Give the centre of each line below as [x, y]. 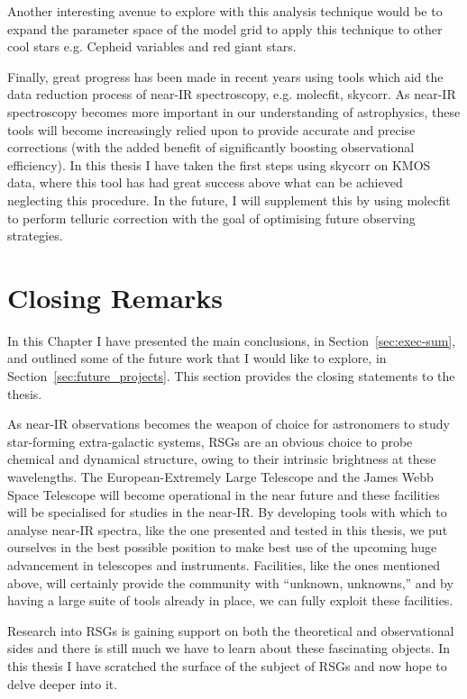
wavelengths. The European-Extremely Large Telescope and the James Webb [220, 477]
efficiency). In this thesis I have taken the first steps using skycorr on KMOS [219, 164]
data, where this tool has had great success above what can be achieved [205, 182]
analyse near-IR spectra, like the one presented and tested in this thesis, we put [228, 529]
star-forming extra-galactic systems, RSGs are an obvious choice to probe [210, 441]
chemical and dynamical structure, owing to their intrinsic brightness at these [222, 459]
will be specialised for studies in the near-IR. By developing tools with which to [227, 512]
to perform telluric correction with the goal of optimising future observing [211, 218]
